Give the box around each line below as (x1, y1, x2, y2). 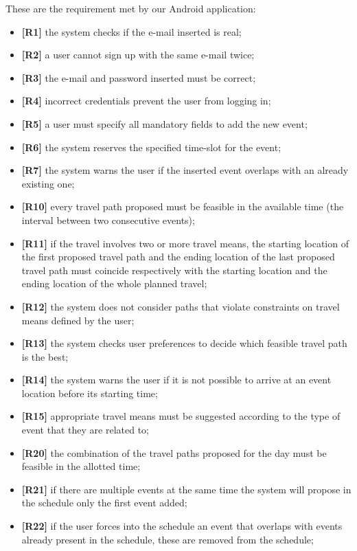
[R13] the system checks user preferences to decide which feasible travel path (21, 336, 347, 350)
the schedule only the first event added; (21, 495, 187, 510)
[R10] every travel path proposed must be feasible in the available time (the (21, 199, 344, 214)
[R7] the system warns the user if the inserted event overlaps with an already (21, 163, 349, 177)
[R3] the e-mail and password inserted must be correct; (21, 70, 256, 85)
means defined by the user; (21, 313, 135, 327)
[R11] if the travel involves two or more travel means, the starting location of (21, 236, 349, 250)
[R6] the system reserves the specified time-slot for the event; (21, 139, 281, 154)
